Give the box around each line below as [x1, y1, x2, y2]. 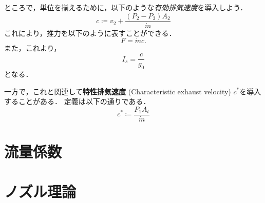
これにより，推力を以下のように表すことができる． [4, 27, 176, 38]
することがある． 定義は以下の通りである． [4, 96, 150, 107]
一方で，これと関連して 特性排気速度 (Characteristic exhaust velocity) [4, 86, 231, 96]
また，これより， [4, 43, 61, 53]
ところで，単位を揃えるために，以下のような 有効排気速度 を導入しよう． [4, 2, 248, 12]
